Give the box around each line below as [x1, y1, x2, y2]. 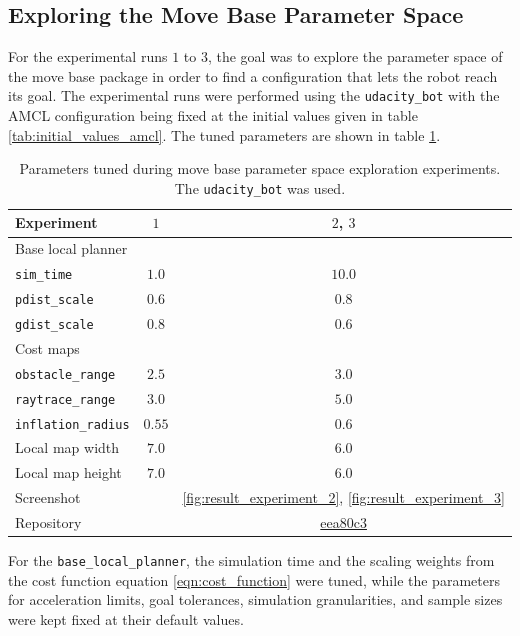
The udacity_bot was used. [174, 177, 346, 198]
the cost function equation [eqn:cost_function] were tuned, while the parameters [8, 569, 500, 590]
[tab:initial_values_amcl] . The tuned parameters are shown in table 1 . [8, 124, 441, 145]
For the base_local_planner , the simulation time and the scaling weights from [8, 550, 495, 571]
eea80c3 [320, 511, 367, 532]
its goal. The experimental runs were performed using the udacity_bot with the [8, 85, 500, 106]
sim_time [15, 268, 73, 283]
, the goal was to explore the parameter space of [207, 46, 503, 67]
